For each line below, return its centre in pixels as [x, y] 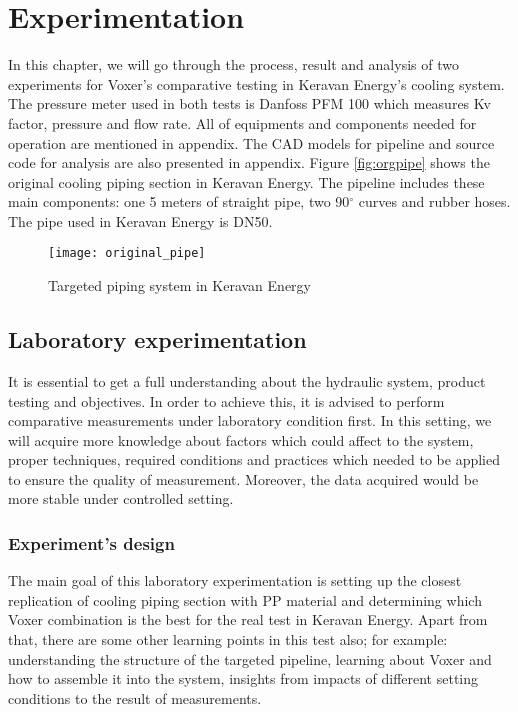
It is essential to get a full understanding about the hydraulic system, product [247, 380]
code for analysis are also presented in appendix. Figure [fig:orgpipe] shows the [249, 162]
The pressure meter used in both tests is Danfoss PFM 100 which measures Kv [249, 103]
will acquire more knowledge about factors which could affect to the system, [241, 439]
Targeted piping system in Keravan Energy [179, 285]
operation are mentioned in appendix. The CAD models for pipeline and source [251, 142]
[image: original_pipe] [127, 253]
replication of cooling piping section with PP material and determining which [245, 599]
